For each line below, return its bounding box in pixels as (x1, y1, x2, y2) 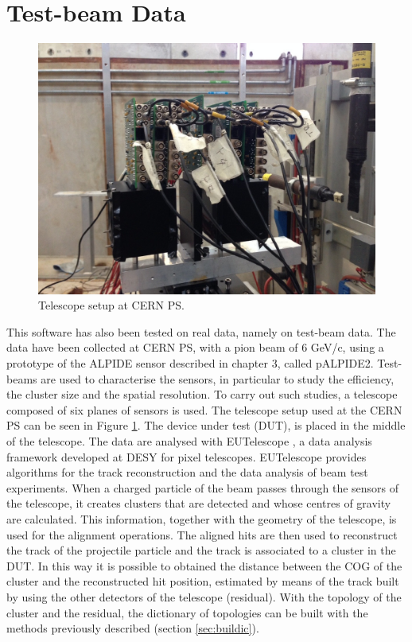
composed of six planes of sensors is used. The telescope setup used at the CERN (6, 401, 402, 418)
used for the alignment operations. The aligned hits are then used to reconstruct (6, 526, 398, 543)
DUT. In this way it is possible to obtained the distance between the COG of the (6, 557, 402, 574)
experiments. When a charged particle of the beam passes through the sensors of (6, 479, 399, 496)
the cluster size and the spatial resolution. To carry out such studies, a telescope (6, 386, 398, 403)
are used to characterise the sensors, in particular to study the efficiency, (41, 370, 395, 387)
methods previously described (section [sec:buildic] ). (6, 620, 259, 636)
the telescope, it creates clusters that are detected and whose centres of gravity (6, 495, 391, 512)
